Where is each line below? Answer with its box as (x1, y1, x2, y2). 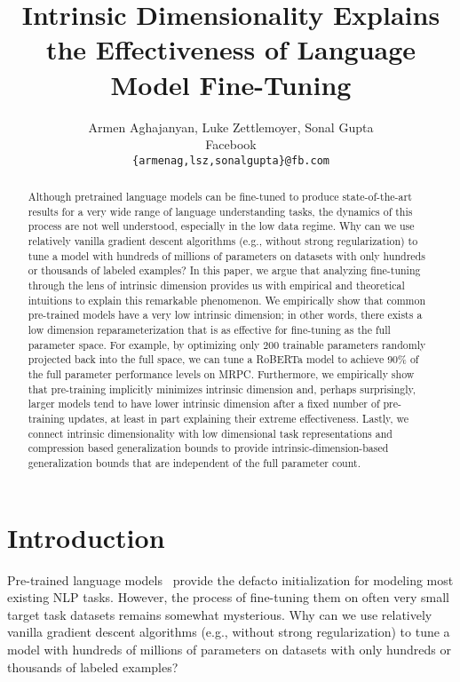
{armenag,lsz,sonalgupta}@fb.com (132, 154, 329, 167)
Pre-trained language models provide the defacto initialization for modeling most (7, 570, 454, 589)
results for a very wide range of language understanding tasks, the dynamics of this (28, 203, 413, 218)
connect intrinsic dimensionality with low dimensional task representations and (28, 425, 393, 440)
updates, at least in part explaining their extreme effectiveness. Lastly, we (67, 410, 409, 425)
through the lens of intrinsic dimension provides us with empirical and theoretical (28, 278, 405, 293)
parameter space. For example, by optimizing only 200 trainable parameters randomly (28, 337, 426, 352)
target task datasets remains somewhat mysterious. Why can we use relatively (7, 605, 432, 623)
